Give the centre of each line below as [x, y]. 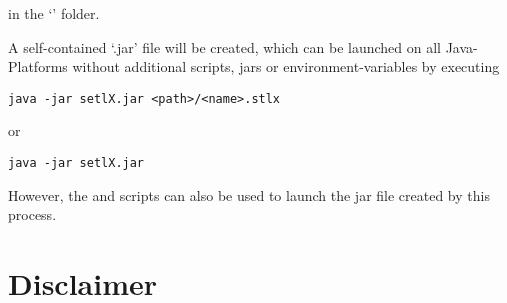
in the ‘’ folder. [54, 13]
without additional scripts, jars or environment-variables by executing [286, 66]
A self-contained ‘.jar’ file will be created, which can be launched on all [224, 46]
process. [32, 214]
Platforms [38, 66]
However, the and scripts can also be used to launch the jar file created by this [249, 194]
